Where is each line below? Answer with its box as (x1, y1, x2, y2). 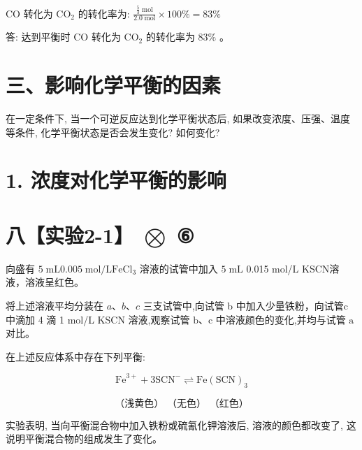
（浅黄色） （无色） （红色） (115, 398, 249, 409)
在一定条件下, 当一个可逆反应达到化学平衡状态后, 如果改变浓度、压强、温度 (6, 111, 351, 126)
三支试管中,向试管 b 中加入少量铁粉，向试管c (143, 298, 349, 312)
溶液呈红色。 (24, 275, 84, 289)
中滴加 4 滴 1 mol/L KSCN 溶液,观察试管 (6, 312, 190, 326)
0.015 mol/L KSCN (246, 261, 330, 275)
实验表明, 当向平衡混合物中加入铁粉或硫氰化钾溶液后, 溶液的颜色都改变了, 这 (6, 417, 356, 432)
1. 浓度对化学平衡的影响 (6, 166, 226, 194)
